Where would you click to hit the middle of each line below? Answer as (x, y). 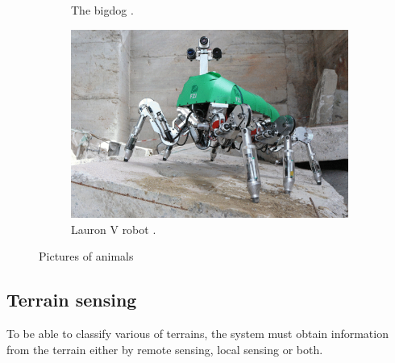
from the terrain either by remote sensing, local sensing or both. (165, 349)
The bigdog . (102, 10)
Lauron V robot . (114, 229)
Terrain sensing (72, 300)
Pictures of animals (86, 256)
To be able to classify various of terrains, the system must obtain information (197, 333)
